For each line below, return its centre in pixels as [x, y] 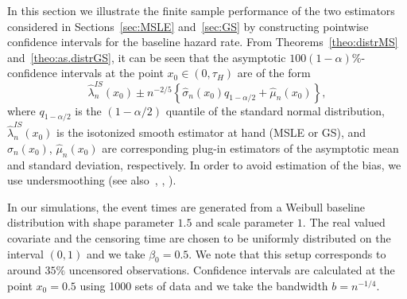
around [24, 270]
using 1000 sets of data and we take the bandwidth [204, 285]
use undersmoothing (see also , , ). [92, 180]
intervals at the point [112, 73]
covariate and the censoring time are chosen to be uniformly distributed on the [199, 237]
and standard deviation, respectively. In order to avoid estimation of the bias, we [204, 164]
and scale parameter [245, 222]
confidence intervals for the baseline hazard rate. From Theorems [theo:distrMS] [203, 42]
